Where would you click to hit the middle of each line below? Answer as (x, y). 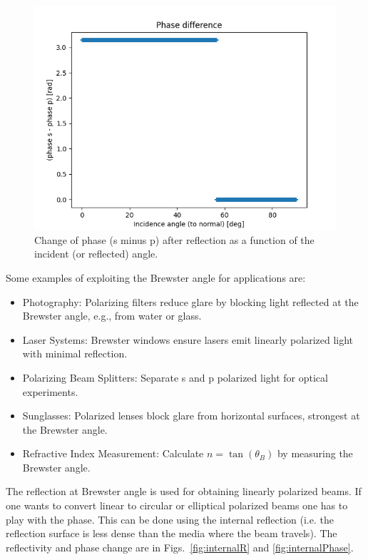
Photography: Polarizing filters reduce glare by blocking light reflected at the (190, 301)
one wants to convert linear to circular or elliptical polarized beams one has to (177, 505)
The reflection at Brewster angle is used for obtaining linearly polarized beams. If (184, 491)
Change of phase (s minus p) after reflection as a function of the (174, 239)
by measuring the (315, 453)
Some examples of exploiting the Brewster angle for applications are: (156, 277)
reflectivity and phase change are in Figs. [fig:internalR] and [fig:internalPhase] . (180, 547)
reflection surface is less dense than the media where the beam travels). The (172, 533)
